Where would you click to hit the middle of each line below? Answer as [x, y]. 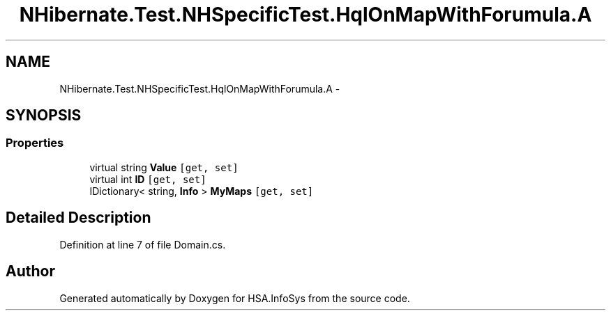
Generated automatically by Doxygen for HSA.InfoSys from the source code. [235, 298]
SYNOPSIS [44, 116]
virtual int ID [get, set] [148, 179]
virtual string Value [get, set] [164, 167]
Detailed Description [78, 218]
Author [30, 271]
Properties [35, 143]
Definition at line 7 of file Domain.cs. [143, 244]
